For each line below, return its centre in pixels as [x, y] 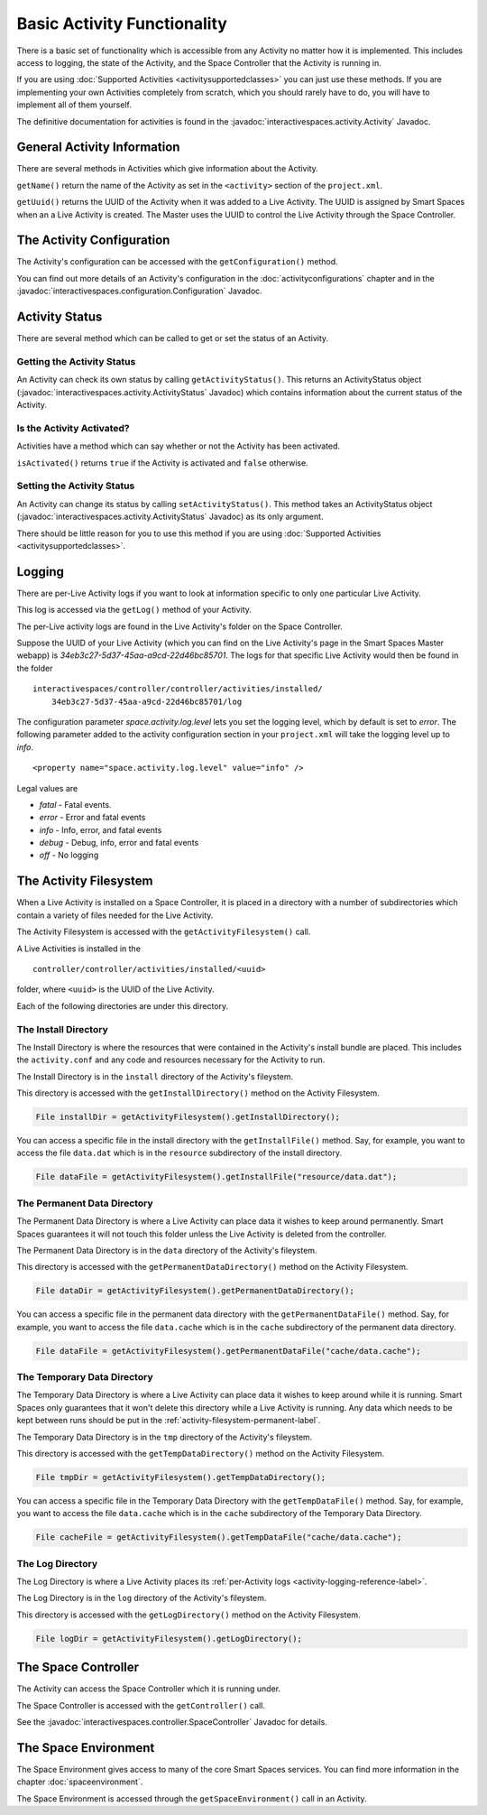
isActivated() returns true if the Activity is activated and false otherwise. [162, 463]
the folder [35, 668]
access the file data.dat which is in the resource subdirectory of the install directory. [179, 1153]
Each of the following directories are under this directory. [123, 1005]
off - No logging [69, 855]
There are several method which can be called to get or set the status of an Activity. [173, 338]
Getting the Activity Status [76, 361]
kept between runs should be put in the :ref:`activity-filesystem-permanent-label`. [169, 1421]
